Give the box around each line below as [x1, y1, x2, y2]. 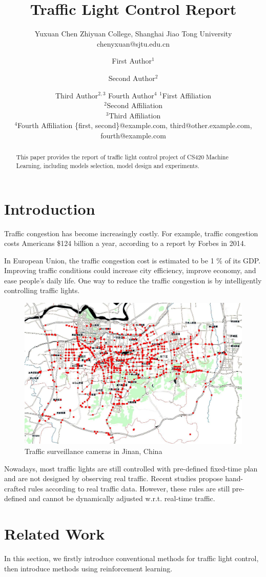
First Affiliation [162, 90, 211, 100]
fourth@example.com [100, 130, 166, 140]
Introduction [4, 198, 95, 219]
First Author [112, 55, 152, 66]
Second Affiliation [107, 100, 163, 111]
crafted [4, 483, 26, 493]
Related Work [4, 523, 105, 544]
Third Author [55, 90, 98, 100]
